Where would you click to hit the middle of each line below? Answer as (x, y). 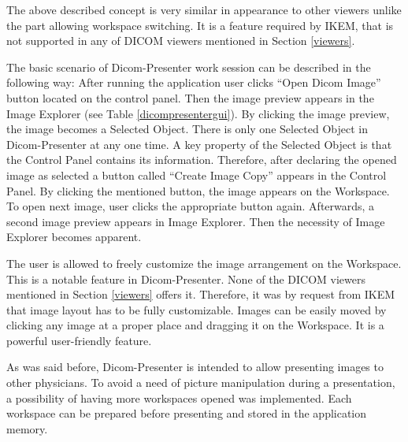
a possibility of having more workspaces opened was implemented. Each (179, 397)
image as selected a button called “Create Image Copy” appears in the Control (197, 175)
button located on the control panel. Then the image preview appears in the (190, 97)
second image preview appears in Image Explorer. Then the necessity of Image (196, 221)
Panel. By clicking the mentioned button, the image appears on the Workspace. (198, 190)
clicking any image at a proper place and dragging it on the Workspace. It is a (195, 325)
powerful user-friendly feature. (79, 340)
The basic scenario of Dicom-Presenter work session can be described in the (189, 67)
